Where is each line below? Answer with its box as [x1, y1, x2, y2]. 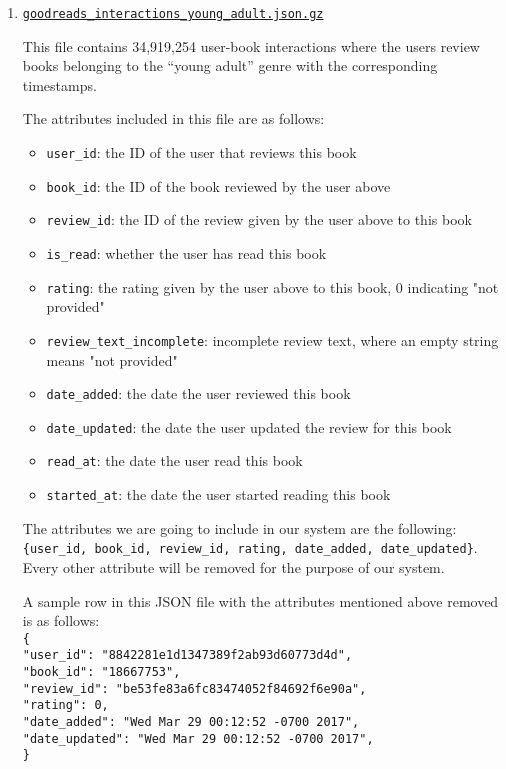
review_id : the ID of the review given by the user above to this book [46, 209, 472, 230]
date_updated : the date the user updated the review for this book [46, 416, 452, 437]
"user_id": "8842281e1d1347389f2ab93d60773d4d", [22, 648, 353, 663]
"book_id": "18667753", [22, 665, 181, 680]
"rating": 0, [22, 698, 109, 713]
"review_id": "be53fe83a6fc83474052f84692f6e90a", [22, 681, 367, 696]
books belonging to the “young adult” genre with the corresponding [22, 55, 438, 76]
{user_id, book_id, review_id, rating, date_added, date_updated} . [22, 537, 478, 558]
